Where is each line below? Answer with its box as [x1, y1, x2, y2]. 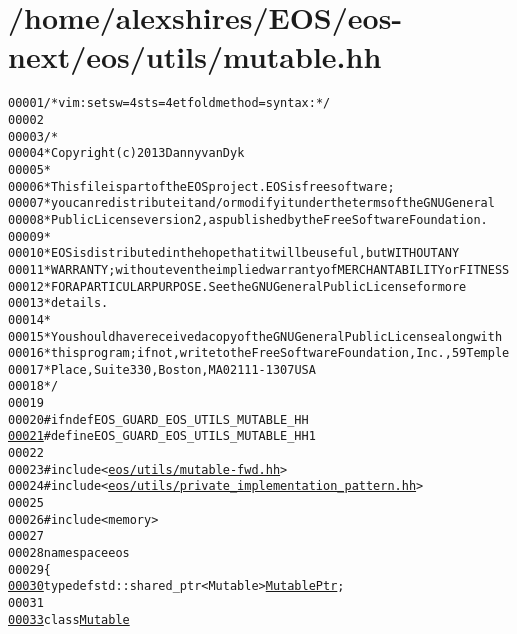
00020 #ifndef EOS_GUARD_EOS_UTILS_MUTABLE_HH [8, 412, 309, 427]
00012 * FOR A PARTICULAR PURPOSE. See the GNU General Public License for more [8, 279, 467, 294]
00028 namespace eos [8, 546, 130, 561]
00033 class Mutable [8, 612, 130, 627]
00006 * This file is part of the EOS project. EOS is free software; [8, 179, 395, 194]
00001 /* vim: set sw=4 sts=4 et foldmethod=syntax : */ [8, 96, 331, 111]
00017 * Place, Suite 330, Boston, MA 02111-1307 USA [8, 362, 316, 377]
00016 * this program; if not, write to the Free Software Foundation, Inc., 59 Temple [8, 346, 510, 361]
